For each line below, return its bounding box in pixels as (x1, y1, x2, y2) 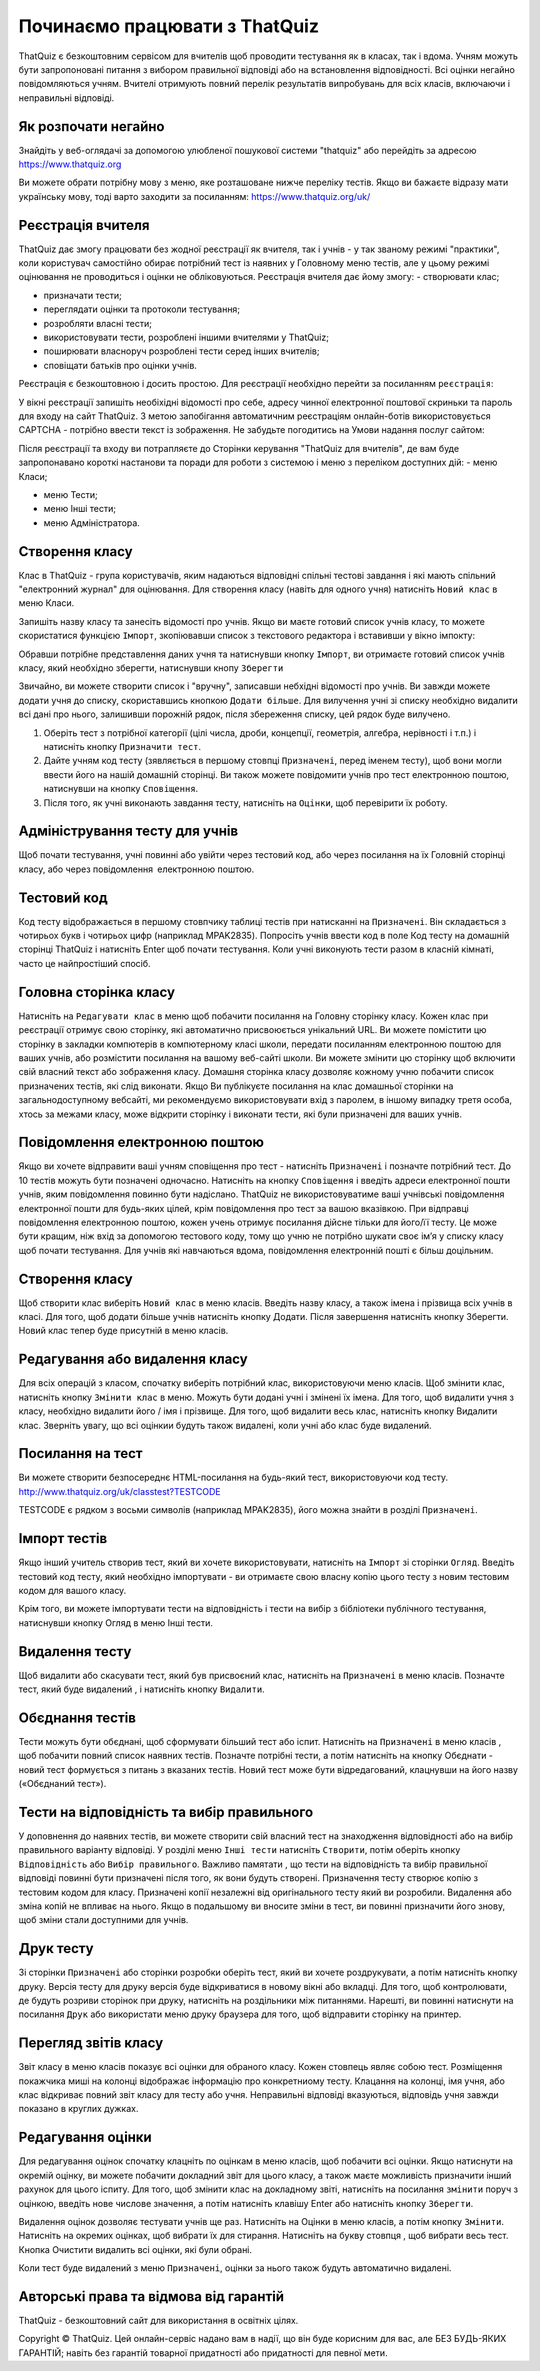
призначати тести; (43, 289, 122, 301)
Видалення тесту (18, 1643, 132, 1660)
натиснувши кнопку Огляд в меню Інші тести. (18, 1616, 214, 1629)
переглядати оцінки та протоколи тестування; (43, 303, 240, 315)
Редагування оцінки (18, 2129, 152, 2146)
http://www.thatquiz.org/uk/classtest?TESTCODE (18, 1485, 221, 1497)
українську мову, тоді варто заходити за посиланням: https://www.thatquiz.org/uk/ (18, 190, 371, 202)
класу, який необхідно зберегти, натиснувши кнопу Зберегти (18, 661, 284, 674)
